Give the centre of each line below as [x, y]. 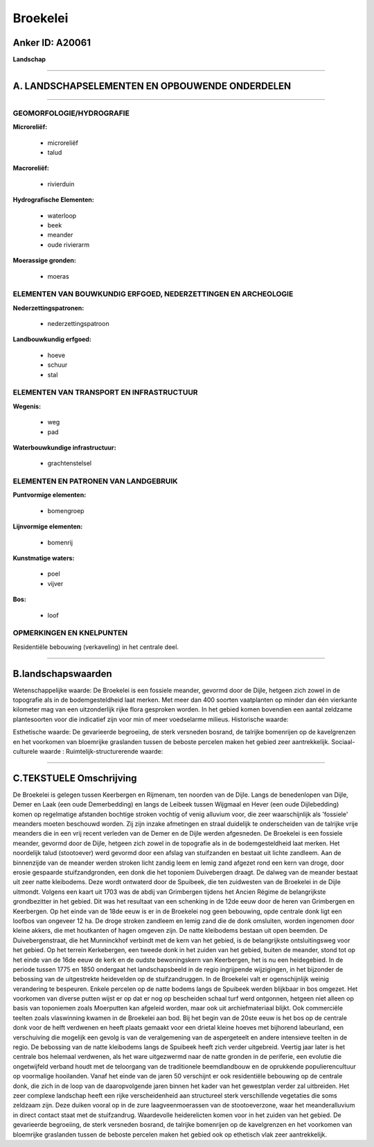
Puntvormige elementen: [50, 495]
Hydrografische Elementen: [54, 200]
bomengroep [66, 510]
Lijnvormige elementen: [48, 526]
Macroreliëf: [31, 168]
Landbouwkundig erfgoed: [52, 339]
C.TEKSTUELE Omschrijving [75, 778]
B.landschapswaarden [62, 674]
